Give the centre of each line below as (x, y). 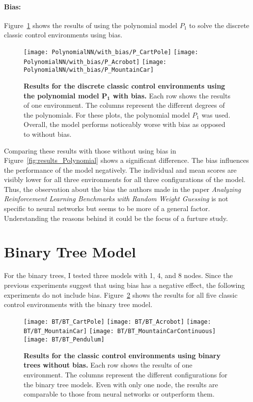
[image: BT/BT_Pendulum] (64, 340)
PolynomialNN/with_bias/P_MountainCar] (89, 70)
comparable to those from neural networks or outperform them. (119, 394)
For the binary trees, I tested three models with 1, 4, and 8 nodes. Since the (118, 275)
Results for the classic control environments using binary (122, 355)
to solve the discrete (219, 25)
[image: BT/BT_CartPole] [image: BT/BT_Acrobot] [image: (117, 322)
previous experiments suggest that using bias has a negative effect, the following (125, 285)
